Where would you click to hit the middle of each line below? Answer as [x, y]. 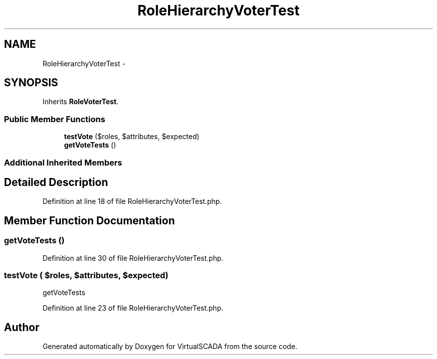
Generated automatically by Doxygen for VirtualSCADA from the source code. [170, 347]
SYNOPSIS [31, 83]
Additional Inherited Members [63, 162]
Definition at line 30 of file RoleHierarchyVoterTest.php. [133, 258]
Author [22, 327]
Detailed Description [56, 182]
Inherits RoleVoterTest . [81, 102]
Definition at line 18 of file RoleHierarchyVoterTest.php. [132, 201]
